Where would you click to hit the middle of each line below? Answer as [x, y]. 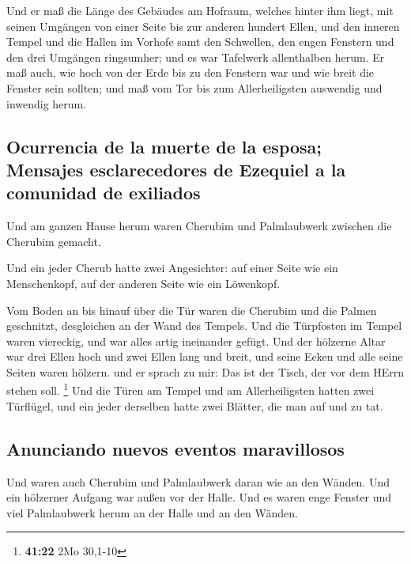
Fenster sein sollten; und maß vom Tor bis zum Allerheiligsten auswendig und [194, 87]
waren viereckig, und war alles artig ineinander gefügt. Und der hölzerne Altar [196, 341]
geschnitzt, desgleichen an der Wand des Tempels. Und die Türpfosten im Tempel [204, 326]
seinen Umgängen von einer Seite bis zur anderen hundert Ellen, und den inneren [203, 26]
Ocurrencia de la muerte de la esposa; [164, 146]
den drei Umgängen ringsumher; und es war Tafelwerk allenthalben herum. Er [196, 57]
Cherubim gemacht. [54, 241]
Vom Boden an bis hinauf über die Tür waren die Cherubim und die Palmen [192, 310]
